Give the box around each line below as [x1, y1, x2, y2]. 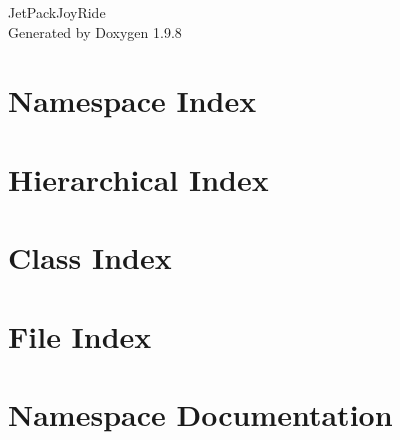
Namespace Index [8, 80, 257, 121]
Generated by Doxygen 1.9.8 [8, 21, 182, 42]
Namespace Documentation [8, 393, 393, 434]
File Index [8, 315, 152, 356]
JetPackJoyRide [8, 2, 106, 22]
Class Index [8, 237, 172, 278]
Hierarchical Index [8, 158, 269, 199]
